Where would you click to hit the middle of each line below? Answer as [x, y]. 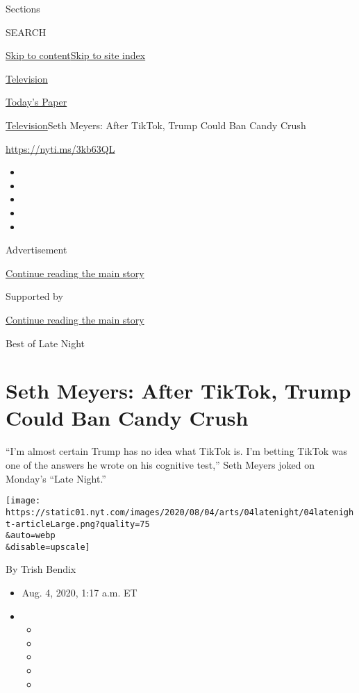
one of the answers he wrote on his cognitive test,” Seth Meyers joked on [160, 465]
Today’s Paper [36, 102]
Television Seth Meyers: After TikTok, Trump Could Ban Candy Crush [156, 125]
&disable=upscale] [48, 547]
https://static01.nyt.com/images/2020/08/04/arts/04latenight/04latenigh [180, 512]
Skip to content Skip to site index [76, 55]
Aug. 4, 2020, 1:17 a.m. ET [80, 593]
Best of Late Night [45, 343]
